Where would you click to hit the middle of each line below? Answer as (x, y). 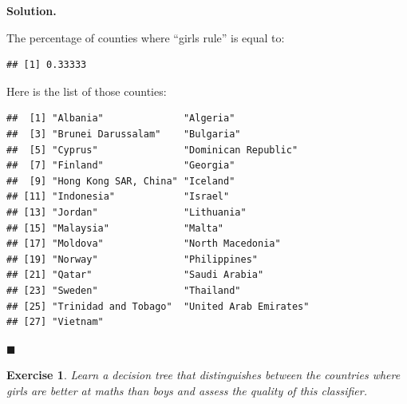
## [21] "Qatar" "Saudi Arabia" (135, 275)
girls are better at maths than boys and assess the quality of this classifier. (187, 390)
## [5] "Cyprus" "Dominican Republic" (152, 150)
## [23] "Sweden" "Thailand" (124, 290)
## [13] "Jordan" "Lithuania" (126, 212)
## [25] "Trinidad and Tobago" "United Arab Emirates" (158, 306)
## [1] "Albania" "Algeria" (121, 119)
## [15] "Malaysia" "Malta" (115, 228)
